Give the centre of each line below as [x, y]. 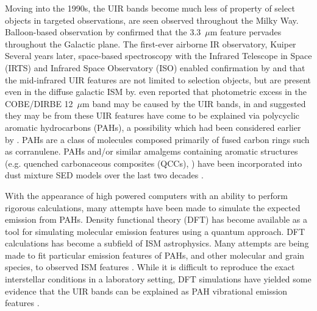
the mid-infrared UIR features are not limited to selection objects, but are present [158, 79]
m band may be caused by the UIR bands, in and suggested [194, 103]
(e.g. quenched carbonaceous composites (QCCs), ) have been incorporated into [154, 163]
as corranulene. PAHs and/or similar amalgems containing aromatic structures [151, 151]
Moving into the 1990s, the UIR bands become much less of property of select [150, 8]
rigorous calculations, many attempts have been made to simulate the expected [153, 207]
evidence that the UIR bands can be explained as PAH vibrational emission [146, 291]
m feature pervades [246, 32]
